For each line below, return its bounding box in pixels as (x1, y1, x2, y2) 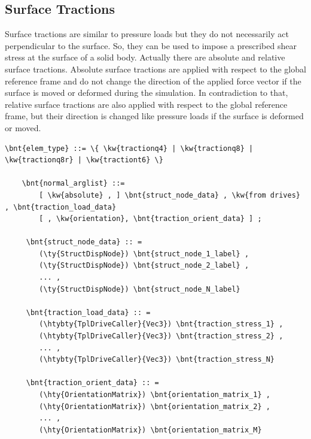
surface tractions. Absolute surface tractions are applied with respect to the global (5, 62, 306, 75)
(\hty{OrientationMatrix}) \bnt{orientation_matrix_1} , (39, 390, 270, 399)
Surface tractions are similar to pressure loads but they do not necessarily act (5, 28, 289, 40)
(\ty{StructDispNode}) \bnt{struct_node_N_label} (39, 284, 240, 293)
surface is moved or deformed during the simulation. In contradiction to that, (5, 86, 288, 99)
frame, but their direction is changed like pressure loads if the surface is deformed (5, 110, 304, 122)
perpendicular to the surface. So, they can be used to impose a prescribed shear (5, 39, 297, 52)
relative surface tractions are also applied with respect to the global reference (5, 98, 288, 110)
